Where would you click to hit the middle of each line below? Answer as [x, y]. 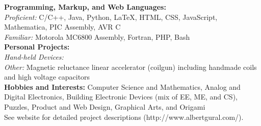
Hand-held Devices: [34, 56]
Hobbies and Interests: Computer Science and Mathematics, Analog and [122, 86]
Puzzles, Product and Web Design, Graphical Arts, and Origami [105, 106]
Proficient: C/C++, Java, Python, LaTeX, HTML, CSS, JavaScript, [111, 17]
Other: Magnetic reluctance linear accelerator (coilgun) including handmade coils [130, 67]
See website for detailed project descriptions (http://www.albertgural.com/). [124, 117]
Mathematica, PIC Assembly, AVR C [62, 27]
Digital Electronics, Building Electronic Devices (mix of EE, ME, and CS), [121, 97]
